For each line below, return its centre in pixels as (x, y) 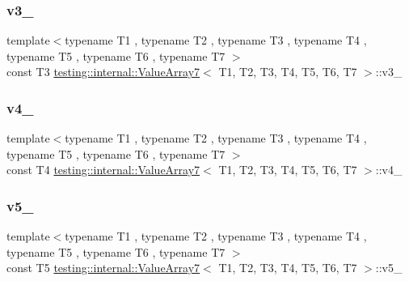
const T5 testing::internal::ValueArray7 (103, 268)
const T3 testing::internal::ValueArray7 (103, 72)
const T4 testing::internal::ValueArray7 (103, 170)
